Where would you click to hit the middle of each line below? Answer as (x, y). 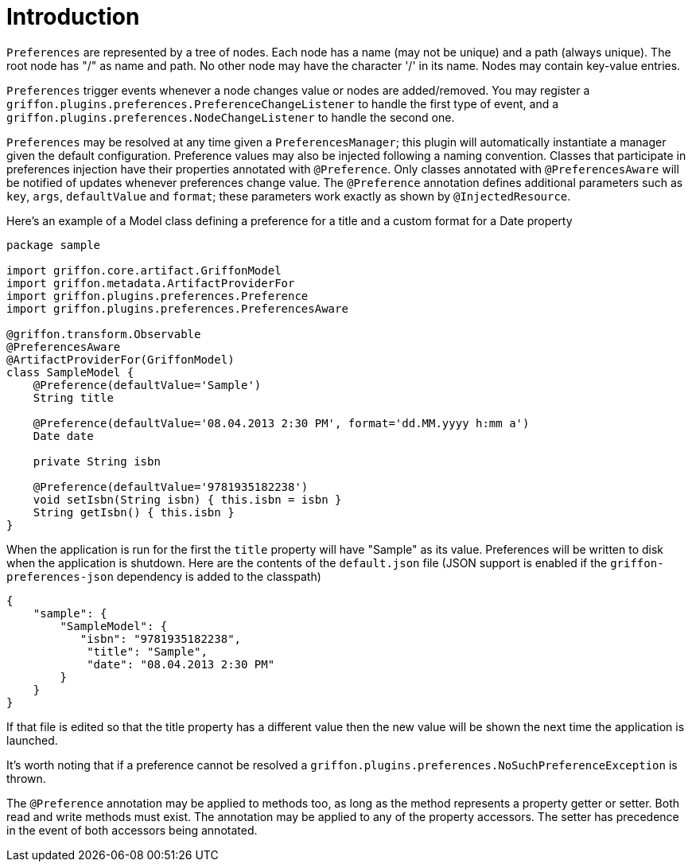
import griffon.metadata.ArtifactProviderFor (151, 283)
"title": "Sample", (147, 651)
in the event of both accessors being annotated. (132, 830)
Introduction (73, 17)
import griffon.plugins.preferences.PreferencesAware (177, 308)
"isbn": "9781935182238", (161, 638)
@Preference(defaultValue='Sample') (147, 385)
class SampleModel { (70, 372)
